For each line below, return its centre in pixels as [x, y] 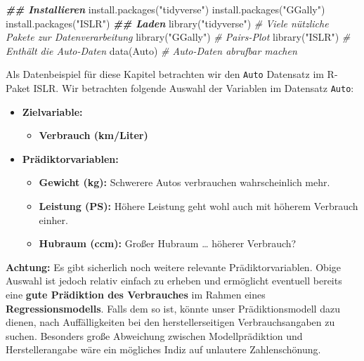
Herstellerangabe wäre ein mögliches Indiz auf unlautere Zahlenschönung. [163, 349]
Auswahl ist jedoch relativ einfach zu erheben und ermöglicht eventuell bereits [174, 281]
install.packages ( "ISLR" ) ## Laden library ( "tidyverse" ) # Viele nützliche [167, 23]
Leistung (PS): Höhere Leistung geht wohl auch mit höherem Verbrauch [199, 206]
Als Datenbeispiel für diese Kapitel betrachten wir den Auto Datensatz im [165, 74]
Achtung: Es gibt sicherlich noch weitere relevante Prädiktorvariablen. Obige [173, 267]
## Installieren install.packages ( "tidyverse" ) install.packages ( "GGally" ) [165, 9]
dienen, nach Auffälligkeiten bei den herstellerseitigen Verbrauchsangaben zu [170, 322]
